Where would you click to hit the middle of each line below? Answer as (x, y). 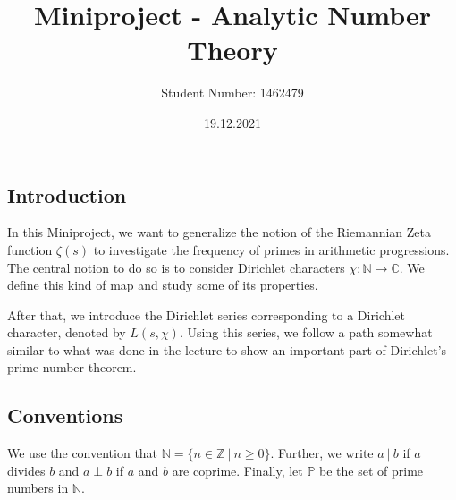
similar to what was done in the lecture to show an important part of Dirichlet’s (227, 349)
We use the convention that (83, 453)
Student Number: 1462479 (232, 93)
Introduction (67, 195)
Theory (232, 50)
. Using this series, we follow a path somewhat (306, 332)
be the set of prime (372, 470)
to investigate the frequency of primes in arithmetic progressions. (271, 249)
